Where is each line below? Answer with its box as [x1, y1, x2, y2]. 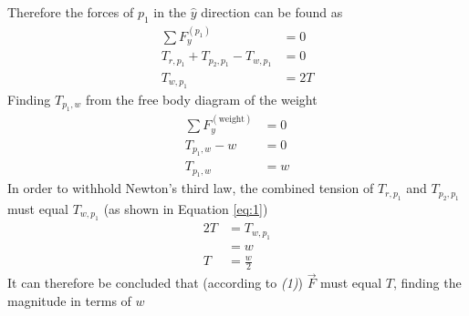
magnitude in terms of [7, 291, 131, 310]
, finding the [392, 273, 462, 292]
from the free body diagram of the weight [85, 89, 318, 108]
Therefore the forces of [7, 3, 134, 21]
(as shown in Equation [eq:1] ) [103, 199, 268, 218]
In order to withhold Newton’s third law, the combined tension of [7, 178, 374, 198]
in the [153, 3, 187, 21]
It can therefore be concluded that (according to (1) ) [7, 273, 304, 292]
